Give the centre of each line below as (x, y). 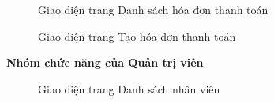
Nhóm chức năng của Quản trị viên (105, 62)
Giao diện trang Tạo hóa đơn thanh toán (137, 36)
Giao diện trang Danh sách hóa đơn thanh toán (153, 9)
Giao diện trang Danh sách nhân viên (129, 88)
